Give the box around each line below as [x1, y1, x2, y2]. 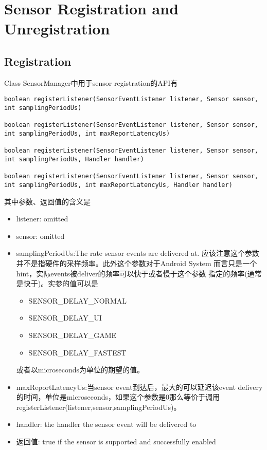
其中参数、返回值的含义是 [4, 196, 91, 207]
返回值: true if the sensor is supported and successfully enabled [16, 436, 216, 447]
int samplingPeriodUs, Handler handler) [4, 155, 145, 163]
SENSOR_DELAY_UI [28, 312, 102, 323]
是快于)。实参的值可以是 [16, 278, 99, 289]
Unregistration [4, 18, 110, 39]
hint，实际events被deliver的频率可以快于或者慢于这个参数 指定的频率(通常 [16, 268, 262, 278]
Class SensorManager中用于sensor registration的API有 [4, 77, 178, 88]
